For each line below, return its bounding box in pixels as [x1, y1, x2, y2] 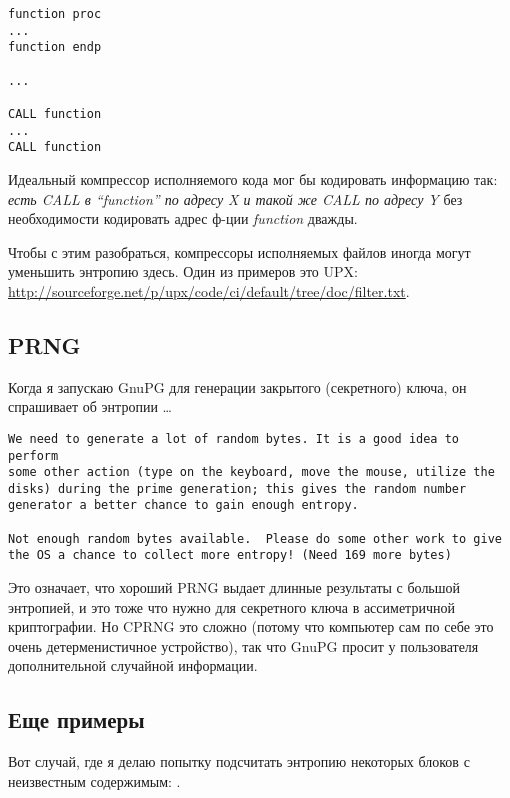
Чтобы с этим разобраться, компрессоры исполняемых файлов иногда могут [8, 241, 471, 262]
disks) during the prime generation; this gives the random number [8, 481, 467, 496]
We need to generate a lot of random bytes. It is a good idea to [8, 431, 460, 446]
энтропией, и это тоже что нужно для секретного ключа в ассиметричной [8, 596, 455, 617]
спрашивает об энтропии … [8, 396, 172, 417]
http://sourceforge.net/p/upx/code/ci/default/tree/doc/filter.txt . [8, 280, 410, 301]
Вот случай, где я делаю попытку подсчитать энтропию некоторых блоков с [8, 751, 470, 772]
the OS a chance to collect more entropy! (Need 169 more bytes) [8, 548, 452, 563]
